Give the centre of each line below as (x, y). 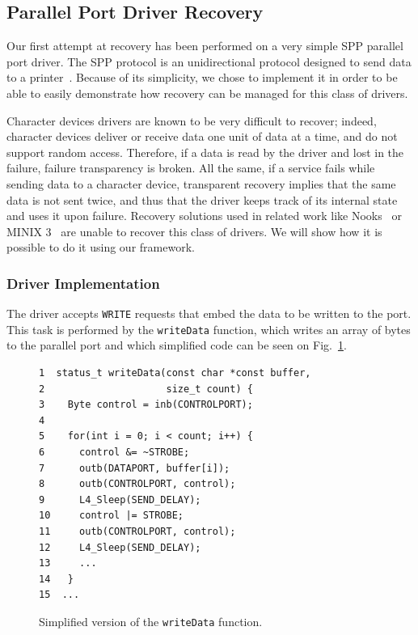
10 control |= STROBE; (111, 516)
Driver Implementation (83, 283)
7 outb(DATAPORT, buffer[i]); (135, 468)
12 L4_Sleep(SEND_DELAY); (120, 547)
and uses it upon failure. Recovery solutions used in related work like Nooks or (204, 216)
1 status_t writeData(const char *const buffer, (175, 373)
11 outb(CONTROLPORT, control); (137, 531)
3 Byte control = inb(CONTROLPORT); (146, 405)
